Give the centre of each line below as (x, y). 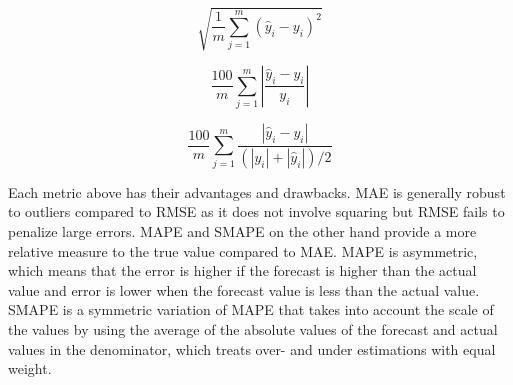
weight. (30, 368)
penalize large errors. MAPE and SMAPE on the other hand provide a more (242, 230)
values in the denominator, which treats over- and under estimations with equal (252, 348)
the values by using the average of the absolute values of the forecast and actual (253, 328)
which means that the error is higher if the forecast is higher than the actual (242, 270)
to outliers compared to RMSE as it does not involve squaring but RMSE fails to (256, 211)
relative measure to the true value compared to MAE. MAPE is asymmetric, (243, 250)
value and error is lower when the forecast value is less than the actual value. (244, 289)
